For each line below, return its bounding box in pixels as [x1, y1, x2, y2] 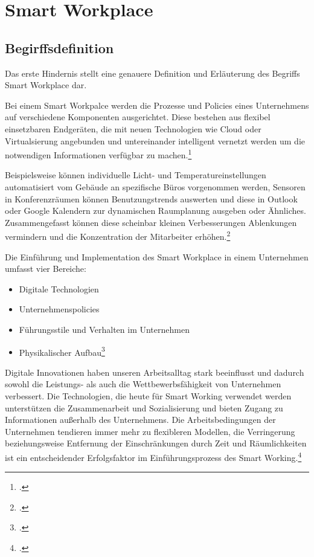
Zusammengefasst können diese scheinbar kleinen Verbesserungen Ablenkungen [5, 216, 297, 228]
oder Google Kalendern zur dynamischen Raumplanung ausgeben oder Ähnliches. [5, 204, 306, 217]
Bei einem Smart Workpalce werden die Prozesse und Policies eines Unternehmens [5, 98, 309, 111]
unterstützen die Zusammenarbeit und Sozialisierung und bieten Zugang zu [5, 401, 283, 414]
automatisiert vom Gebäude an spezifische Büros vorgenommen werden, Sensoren [5, 180, 306, 193]
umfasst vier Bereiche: [5, 262, 86, 275]
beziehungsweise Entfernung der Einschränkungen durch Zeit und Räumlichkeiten [5, 437, 307, 449]
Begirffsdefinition [5, 38, 114, 57]
